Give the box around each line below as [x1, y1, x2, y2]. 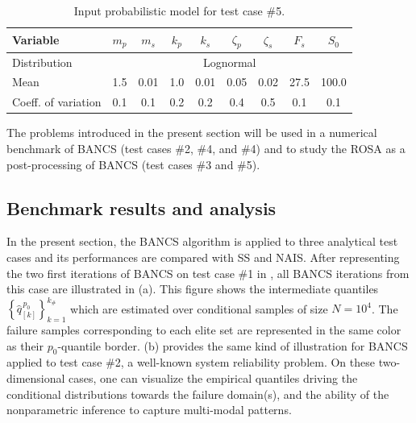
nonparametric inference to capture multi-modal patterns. [6, 401, 292, 418]
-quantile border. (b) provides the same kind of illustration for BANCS [57, 337, 408, 354]
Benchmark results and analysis [6, 195, 277, 220]
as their [6, 337, 44, 354]
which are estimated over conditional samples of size [70, 300, 328, 317]
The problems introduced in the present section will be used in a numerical [6, 124, 377, 141]
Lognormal [202, 53, 256, 70]
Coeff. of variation [12, 93, 102, 110]
